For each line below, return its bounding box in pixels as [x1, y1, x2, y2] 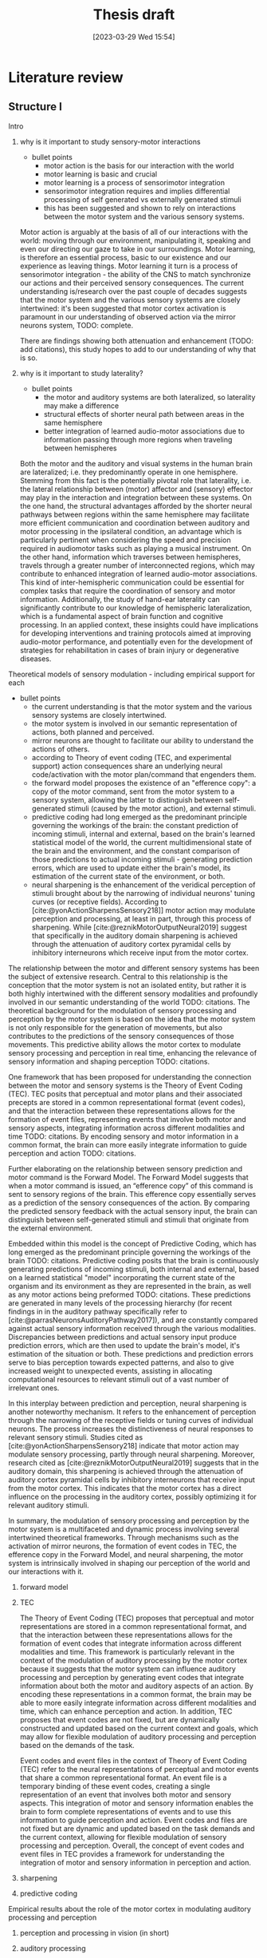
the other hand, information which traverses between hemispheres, [19, 552, 241, 561]
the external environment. [8, 1223, 93, 1233]
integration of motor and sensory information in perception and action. [19, 1857, 251, 1867]
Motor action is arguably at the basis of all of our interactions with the [19, 227, 249, 236]
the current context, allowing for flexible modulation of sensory [19, 1832, 227, 1841]
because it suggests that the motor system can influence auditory [19, 1663, 237, 1674]
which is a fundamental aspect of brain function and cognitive [19, 611, 223, 620]
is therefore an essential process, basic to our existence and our [19, 252, 231, 262]
